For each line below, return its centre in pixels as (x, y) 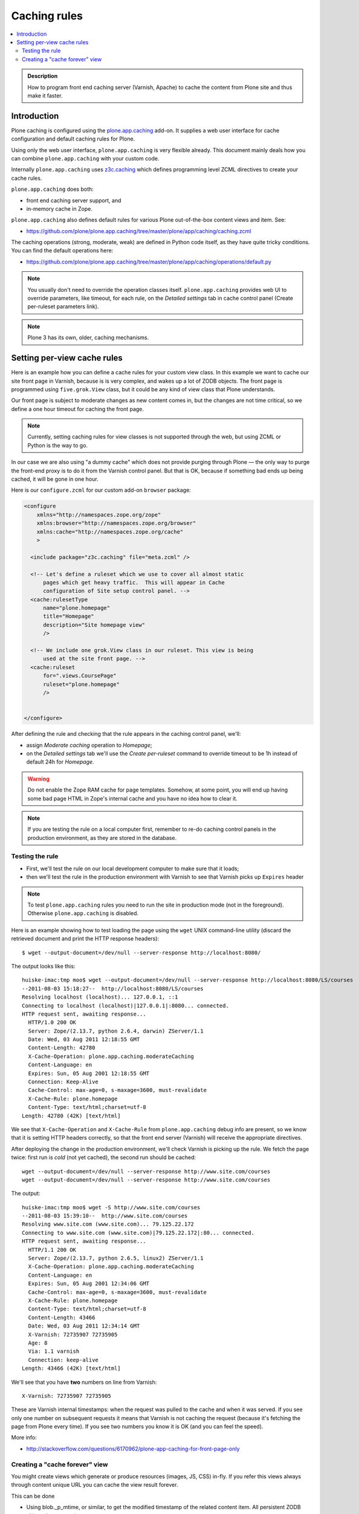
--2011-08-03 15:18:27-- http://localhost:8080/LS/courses (113, 988)
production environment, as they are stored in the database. (102, 838)
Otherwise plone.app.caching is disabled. (83, 913)
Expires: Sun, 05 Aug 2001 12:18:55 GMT (89, 1073)
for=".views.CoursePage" (80, 676)
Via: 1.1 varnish (54, 1351)
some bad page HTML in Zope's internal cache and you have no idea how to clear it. (133, 798)
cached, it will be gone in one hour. (55, 479)
